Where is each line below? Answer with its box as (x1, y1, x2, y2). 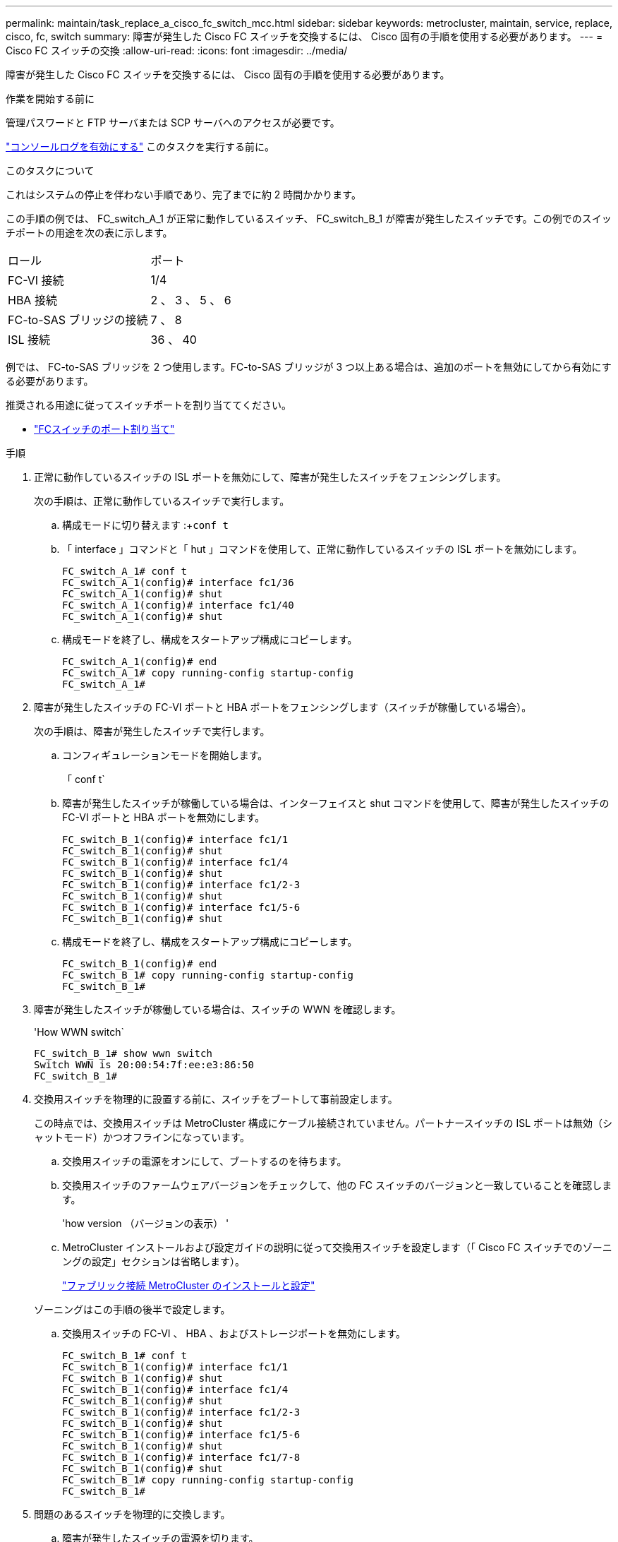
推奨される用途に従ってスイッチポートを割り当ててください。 (6, 399, 291, 411)
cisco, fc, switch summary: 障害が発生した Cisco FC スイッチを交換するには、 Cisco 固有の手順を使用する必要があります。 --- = (6, 30, 603, 42)
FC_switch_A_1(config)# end (62, 656, 217, 667)
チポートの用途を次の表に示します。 (6, 227, 173, 239)
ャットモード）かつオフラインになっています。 (34, 1131, 250, 1143)
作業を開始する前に (6, 92, 95, 104)
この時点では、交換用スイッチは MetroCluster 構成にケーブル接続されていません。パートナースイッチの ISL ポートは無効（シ (34, 1117, 613, 1129)
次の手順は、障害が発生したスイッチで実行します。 (34, 725, 270, 737)
